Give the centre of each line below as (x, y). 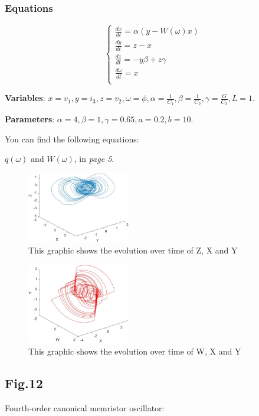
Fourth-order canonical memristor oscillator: (85, 407)
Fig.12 (24, 383)
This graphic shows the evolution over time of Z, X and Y (133, 250)
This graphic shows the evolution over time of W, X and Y (135, 351)
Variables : (25, 98)
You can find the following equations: (72, 139)
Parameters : (30, 119)
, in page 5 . (94, 159)
